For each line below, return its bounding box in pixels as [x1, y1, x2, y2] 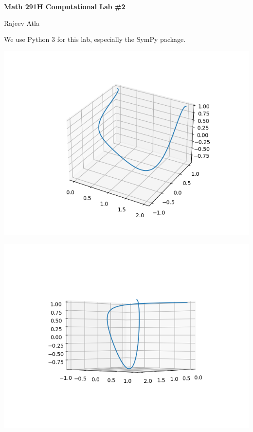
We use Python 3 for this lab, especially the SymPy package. [4, 34, 186, 44]
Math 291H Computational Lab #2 [4, 1, 126, 11]
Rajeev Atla [4, 18, 39, 28]
